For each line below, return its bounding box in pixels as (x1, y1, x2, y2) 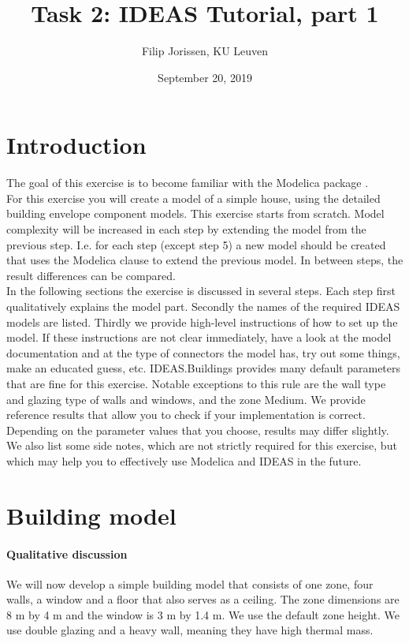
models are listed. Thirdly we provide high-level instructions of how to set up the (6, 313, 398, 330)
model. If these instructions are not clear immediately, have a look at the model (6, 329, 392, 346)
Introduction (6, 129, 147, 161)
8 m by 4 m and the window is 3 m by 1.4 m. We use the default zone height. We (6, 606, 400, 622)
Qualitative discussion (6, 545, 128, 562)
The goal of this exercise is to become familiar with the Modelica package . (6, 174, 369, 191)
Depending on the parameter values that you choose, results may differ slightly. (6, 421, 389, 438)
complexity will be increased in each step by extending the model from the (6, 221, 366, 237)
